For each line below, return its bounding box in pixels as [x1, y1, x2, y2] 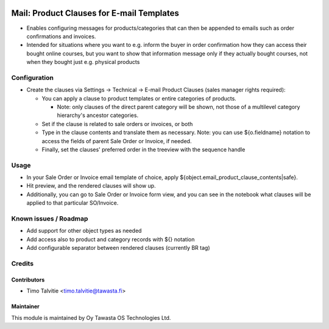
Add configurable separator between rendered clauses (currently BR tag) [26, 244, 210, 252]
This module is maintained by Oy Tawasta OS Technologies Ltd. [11, 314, 171, 321]
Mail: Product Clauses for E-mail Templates [11, 8, 180, 18]
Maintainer [11, 303, 40, 310]
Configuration [11, 73, 54, 82]
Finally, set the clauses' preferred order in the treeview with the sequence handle [41, 146, 246, 153]
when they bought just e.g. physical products [26, 58, 140, 66]
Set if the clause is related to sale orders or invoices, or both [41, 120, 193, 127]
